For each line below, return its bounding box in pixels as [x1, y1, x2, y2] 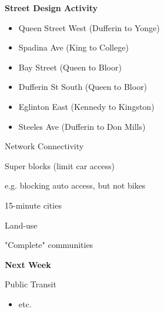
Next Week [5, 258, 51, 270]
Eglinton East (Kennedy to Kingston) [18, 100, 155, 112]
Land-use [5, 219, 38, 231]
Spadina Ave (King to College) [18, 41, 129, 53]
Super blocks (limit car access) [5, 159, 115, 172]
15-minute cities [5, 199, 62, 211]
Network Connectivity [5, 140, 84, 152]
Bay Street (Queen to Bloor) [18, 61, 122, 73]
